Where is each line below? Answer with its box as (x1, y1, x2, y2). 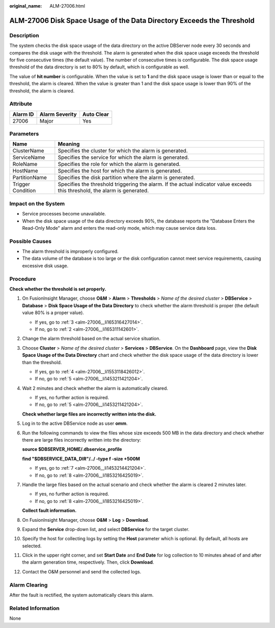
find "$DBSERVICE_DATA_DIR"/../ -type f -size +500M (22, 455, 140, 462)
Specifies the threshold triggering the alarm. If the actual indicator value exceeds (58, 181, 252, 188)
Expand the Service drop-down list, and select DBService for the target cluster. (22, 526, 189, 532)
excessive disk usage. (22, 262, 69, 269)
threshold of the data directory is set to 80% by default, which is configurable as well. (9, 64, 189, 70)
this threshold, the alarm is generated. (58, 187, 149, 194)
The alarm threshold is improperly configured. (22, 248, 119, 255)
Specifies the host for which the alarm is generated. (58, 167, 182, 175)
